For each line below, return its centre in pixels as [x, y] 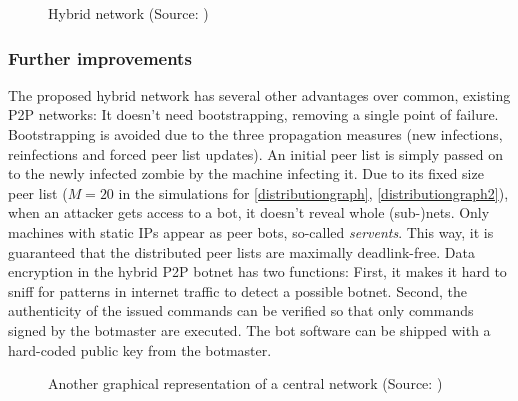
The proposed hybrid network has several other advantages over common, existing [259, 94]
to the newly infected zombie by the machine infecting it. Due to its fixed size [246, 173]
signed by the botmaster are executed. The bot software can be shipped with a [249, 329]
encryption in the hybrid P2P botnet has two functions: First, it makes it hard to [257, 271]
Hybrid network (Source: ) [128, 13]
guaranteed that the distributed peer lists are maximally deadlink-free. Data [241, 251]
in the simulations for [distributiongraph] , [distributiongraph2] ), [313, 192]
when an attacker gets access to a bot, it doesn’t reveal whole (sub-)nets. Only [249, 212]
